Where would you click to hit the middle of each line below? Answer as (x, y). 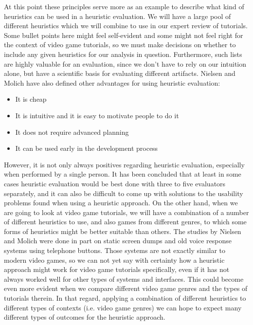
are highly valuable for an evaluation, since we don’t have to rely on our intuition (125, 63)
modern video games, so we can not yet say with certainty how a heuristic (114, 260)
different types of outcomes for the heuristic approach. (85, 317)
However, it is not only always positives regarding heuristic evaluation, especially (124, 164)
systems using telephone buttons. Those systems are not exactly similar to (115, 250)
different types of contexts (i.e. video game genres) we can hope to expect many (123, 307)
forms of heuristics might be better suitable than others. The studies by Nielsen (123, 231)
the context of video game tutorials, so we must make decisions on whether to (120, 45)
